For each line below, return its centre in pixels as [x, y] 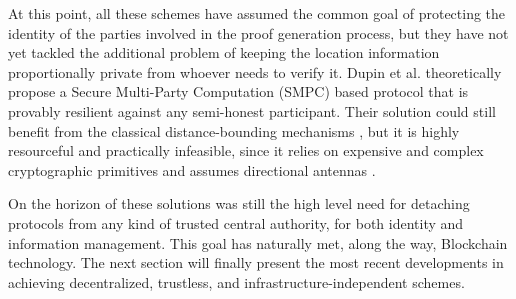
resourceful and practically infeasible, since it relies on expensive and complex [246, 150]
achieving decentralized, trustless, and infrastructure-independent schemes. [236, 281]
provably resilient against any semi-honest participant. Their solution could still [252, 110]
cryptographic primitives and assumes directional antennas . [192, 169]
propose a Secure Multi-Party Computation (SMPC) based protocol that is [238, 91]
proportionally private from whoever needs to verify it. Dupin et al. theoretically [255, 71]
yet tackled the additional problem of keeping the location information [224, 52]
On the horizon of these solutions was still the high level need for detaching [239, 203]
